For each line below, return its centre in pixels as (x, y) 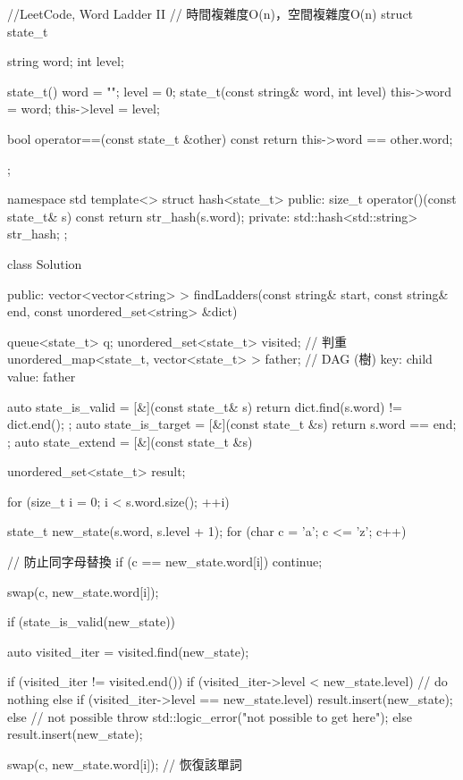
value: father (42, 376)
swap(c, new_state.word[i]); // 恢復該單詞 (125, 763)
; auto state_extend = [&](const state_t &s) (130, 441)
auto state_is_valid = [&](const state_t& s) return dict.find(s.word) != (205, 406)
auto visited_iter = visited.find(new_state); (128, 651)
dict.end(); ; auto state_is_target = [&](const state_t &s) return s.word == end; (232, 424)
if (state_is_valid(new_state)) (92, 621)
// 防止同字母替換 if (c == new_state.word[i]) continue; (165, 562)
